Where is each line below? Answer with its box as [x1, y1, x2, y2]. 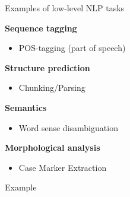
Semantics [5, 101, 47, 113]
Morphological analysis [5, 141, 100, 154]
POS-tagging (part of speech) [18, 42, 126, 54]
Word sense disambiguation [18, 121, 118, 134]
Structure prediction [5, 61, 90, 74]
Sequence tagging [5, 21, 77, 34]
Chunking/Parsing [18, 81, 85, 94]
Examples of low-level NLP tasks [5, 2, 125, 14]
